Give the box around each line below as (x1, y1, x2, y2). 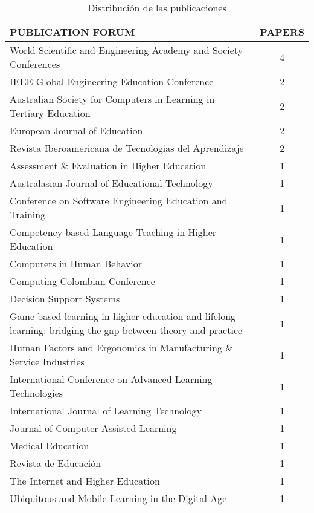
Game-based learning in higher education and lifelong (10, 309, 236, 323)
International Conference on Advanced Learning (10, 372, 213, 386)
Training (10, 207, 46, 221)
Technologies (10, 386, 63, 400)
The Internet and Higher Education (10, 474, 160, 488)
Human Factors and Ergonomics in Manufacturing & (10, 341, 233, 355)
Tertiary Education (10, 106, 91, 120)
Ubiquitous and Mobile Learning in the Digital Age (10, 491, 227, 505)
